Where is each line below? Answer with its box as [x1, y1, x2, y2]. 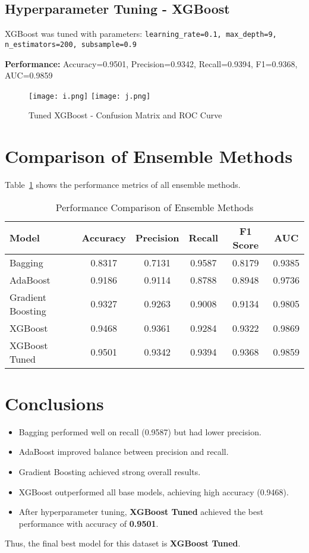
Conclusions [5, 391, 104, 415]
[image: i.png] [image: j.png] [29, 92, 151, 100]
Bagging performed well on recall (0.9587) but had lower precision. [18, 425, 261, 438]
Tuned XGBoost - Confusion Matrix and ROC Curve [29, 109, 222, 121]
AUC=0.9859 [5, 69, 53, 81]
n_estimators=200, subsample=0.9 [5, 40, 137, 49]
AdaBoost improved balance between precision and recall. [18, 445, 229, 458]
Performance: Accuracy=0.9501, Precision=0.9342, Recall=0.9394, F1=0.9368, [5, 57, 298, 70]
